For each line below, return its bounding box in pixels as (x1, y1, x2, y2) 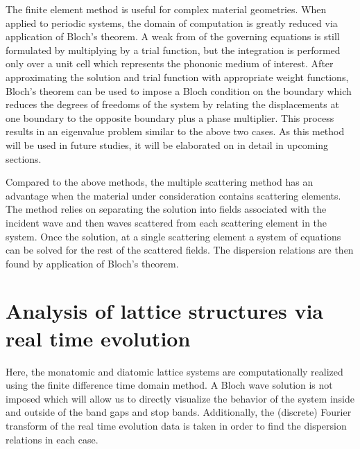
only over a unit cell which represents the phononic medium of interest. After (6, 56, 334, 71)
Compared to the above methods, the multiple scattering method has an (6, 175, 314, 189)
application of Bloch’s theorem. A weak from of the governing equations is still (6, 29, 340, 44)
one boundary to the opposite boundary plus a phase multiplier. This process (6, 110, 334, 125)
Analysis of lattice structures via (6, 297, 324, 325)
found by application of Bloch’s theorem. (6, 256, 179, 270)
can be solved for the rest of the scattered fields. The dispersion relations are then (6, 243, 354, 257)
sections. (6, 151, 42, 166)
